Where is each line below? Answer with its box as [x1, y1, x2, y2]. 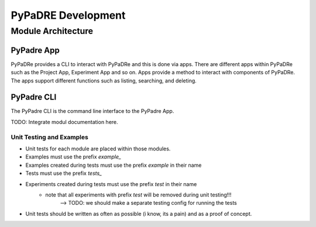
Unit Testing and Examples [11, 133, 89, 141]
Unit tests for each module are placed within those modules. [25, 145, 171, 152]
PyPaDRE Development [11, 9, 126, 22]
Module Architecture [11, 26, 94, 36]
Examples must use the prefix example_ [25, 153, 122, 160]
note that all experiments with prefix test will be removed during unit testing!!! [45, 191, 232, 198]
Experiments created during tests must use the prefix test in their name [25, 180, 197, 187]
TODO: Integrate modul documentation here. [11, 118, 118, 125]
